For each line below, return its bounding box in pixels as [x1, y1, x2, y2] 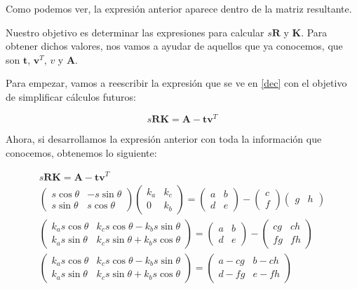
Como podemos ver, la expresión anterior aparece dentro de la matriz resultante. [6, 1, 352, 15]
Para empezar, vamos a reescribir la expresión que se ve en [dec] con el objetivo [6, 76, 347, 90]
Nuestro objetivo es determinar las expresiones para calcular [6, 24, 264, 39]
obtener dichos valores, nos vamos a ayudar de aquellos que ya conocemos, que [6, 38, 343, 53]
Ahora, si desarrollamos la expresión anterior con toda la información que [6, 132, 322, 146]
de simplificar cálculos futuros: [6, 89, 136, 104]
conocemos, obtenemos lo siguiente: [6, 145, 157, 160]
